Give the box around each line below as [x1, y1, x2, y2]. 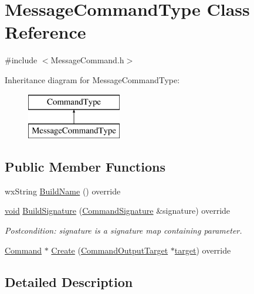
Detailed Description [5, 272, 133, 290]
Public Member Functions [5, 158, 165, 176]
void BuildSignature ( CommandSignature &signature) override [5, 204, 231, 217]
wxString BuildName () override [5, 184, 121, 197]
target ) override [174, 244, 231, 256]
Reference [5, 20, 86, 44]
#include [5, 54, 38, 66]
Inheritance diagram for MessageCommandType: [5, 73, 180, 86]
